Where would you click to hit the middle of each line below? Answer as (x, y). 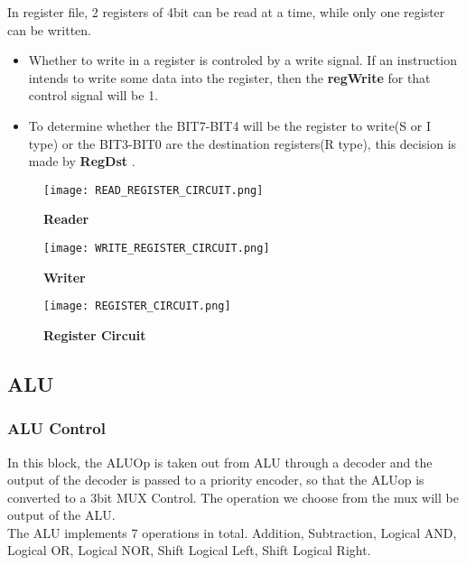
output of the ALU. (61, 515)
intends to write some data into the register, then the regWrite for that (229, 77)
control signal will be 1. (93, 95)
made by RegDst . (82, 161)
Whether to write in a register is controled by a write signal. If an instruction (243, 60)
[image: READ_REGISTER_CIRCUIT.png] (154, 190)
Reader (66, 219)
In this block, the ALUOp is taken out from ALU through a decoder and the (220, 462)
